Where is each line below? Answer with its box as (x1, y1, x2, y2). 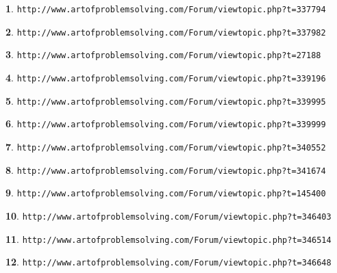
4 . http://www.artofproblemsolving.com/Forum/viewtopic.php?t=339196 (5, 70, 326, 84)
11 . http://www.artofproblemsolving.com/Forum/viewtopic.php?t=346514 (5, 231, 332, 246)
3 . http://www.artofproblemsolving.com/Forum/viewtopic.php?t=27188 (5, 47, 321, 62)
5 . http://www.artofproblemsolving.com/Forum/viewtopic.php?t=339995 (5, 93, 326, 107)
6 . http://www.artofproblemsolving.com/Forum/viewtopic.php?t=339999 (5, 116, 326, 131)
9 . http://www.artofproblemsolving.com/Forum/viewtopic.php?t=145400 (5, 185, 326, 200)
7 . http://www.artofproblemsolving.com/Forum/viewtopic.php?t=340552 (5, 139, 326, 153)
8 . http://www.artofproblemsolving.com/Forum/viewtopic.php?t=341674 (5, 162, 326, 177)
